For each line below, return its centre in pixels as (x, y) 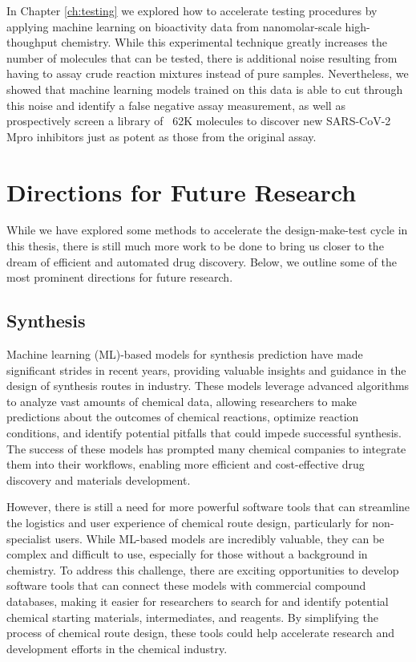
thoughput (32, 42)
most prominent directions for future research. (120, 277)
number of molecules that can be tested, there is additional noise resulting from (202, 57)
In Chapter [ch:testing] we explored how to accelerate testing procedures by (192, 10)
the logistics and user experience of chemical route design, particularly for (188, 522)
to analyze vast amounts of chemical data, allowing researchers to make (182, 401)
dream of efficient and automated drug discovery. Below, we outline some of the (202, 261)
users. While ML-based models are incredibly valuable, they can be (220, 538)
